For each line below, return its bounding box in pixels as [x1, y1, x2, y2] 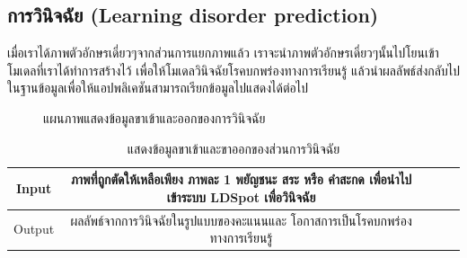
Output [13, 219, 55, 238]
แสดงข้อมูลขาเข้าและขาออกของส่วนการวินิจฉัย [127, 138, 340, 157]
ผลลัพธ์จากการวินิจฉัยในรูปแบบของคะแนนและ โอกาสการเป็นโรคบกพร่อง [70, 210, 412, 229]
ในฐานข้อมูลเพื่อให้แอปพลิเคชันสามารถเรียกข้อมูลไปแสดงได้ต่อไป [7, 78, 308, 97]
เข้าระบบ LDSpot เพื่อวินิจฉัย [166, 187, 316, 206]
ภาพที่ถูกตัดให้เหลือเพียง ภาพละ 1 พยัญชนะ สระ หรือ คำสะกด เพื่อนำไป [70, 170, 412, 189]
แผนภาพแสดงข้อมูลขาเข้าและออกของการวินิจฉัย [43, 108, 266, 127]
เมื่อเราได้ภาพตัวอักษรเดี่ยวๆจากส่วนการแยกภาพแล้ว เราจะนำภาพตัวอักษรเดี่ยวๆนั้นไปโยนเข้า [7, 43, 439, 62]
